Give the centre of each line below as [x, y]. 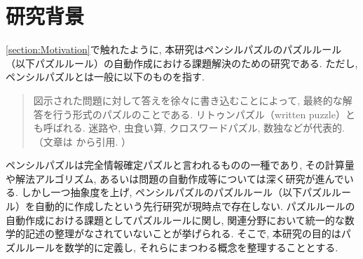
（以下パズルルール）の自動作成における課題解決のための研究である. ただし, [182, 63]
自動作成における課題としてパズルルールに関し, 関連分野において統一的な [175, 219]
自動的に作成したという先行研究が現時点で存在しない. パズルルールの [195, 206]
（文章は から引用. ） [82, 141]
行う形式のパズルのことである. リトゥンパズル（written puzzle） [199, 114]
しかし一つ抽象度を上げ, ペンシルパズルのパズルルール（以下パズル [177, 192]
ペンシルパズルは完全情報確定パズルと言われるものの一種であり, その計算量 [180, 165]
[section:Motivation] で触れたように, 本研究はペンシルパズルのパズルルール [174, 49]
